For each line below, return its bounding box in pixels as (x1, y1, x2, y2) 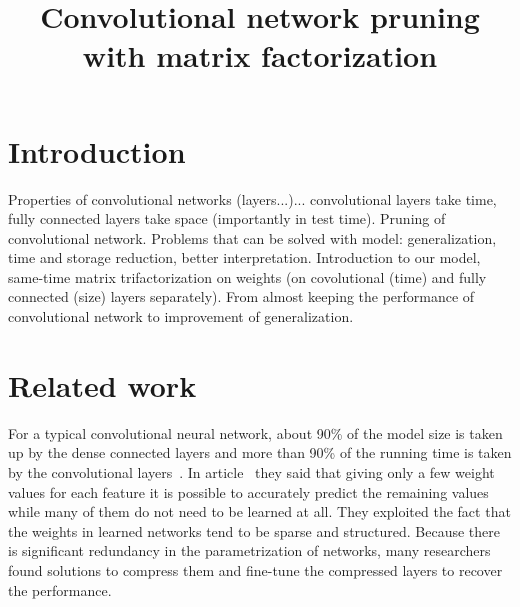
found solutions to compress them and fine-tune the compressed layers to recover (8, 559, 503, 580)
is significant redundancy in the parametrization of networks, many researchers (8, 540, 491, 561)
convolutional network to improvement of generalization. (8, 306, 354, 327)
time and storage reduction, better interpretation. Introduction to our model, (8, 247, 481, 268)
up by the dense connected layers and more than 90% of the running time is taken (8, 442, 512, 463)
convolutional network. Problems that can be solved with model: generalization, (8, 227, 497, 248)
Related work (8, 364, 197, 405)
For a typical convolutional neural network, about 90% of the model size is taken (8, 422, 503, 443)
